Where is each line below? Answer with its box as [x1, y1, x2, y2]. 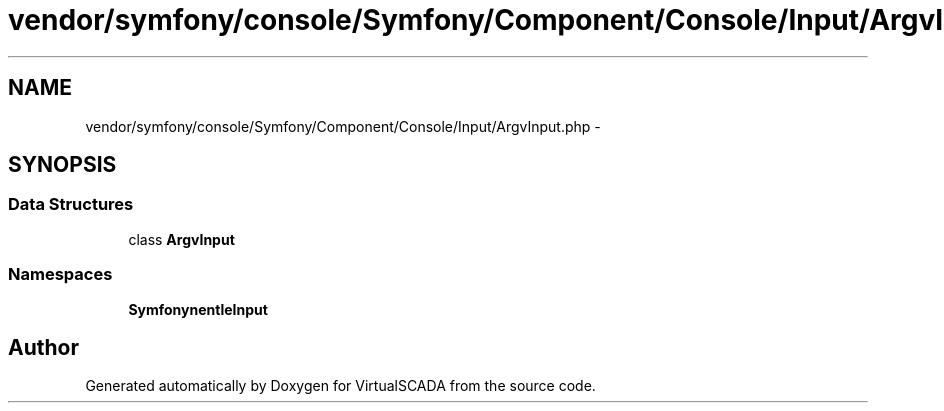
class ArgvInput [128, 230, 235, 248]
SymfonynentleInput [128, 300, 268, 318]
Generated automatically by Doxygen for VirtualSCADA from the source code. [85, 377, 596, 395]
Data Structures [8, 194, 134, 215]
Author [8, 334, 79, 360]
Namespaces [8, 264, 113, 285]
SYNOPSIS [8, 152, 117, 178]
